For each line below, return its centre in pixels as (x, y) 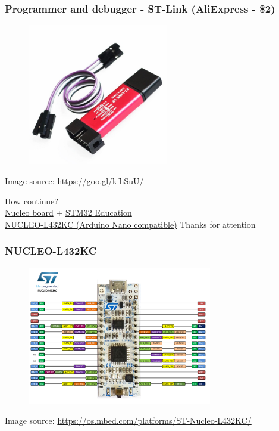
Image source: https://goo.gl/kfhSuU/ (74, 181)
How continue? (32, 201)
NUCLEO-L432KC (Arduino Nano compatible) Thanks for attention (130, 224)
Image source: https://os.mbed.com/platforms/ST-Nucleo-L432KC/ (128, 421)
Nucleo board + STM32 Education (68, 213)
